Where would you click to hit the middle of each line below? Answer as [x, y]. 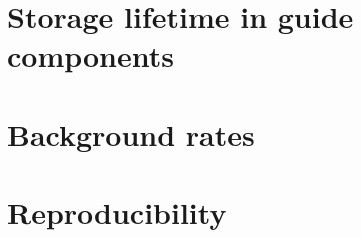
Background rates [131, 133]
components [90, 55]
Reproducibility [117, 212]
